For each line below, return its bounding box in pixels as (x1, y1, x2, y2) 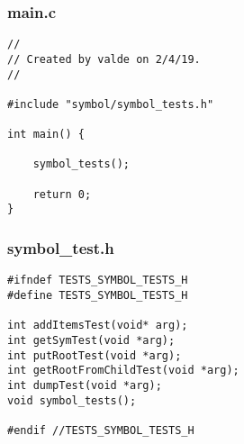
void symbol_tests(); (7, 394, 137, 407)
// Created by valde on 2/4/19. (7, 52, 201, 66)
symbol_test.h (7, 237, 114, 259)
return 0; (32, 187, 92, 201)
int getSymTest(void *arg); (7, 333, 176, 347)
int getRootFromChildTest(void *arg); (7, 364, 239, 377)
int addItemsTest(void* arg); (7, 319, 188, 332)
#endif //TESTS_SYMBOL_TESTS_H (7, 423, 194, 437)
